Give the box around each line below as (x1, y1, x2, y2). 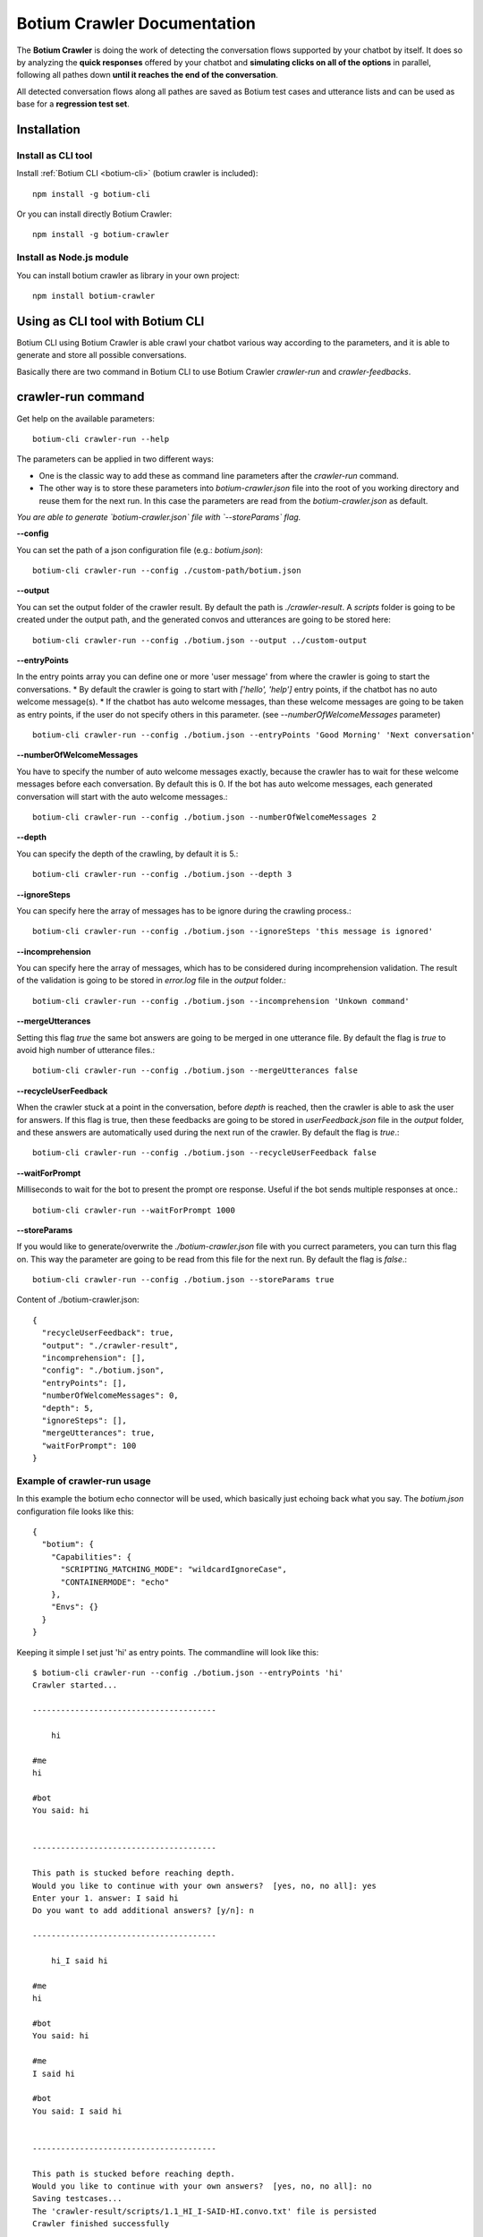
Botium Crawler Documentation (16, 13, 257, 33)
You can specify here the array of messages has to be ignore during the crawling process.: (16, 905, 352, 916)
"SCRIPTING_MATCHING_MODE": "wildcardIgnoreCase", (60, 1564, 288, 1575)
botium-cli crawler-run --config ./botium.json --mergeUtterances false (32, 1066, 358, 1076)
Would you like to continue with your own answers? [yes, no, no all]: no (32, 2182, 372, 2191)
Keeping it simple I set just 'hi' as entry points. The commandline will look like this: (16, 1646, 319, 1657)
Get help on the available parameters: (16, 413, 156, 424)
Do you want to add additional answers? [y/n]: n (32, 1906, 255, 1916)
